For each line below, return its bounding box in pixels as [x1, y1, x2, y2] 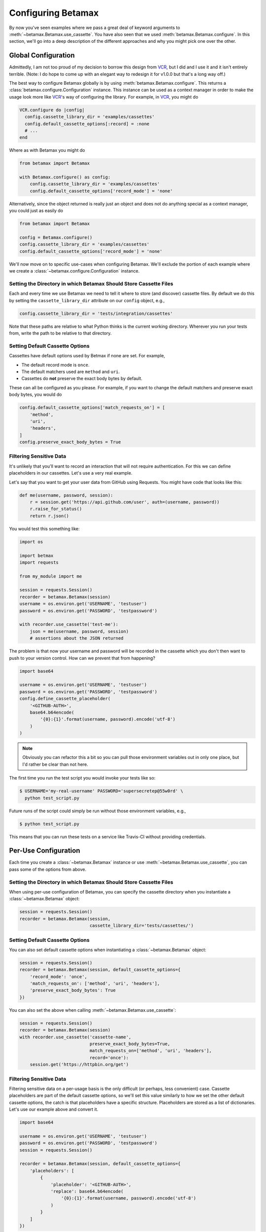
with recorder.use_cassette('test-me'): [19, 621, 118, 627]
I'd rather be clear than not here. [22, 761, 88, 767]
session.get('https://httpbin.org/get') [30, 1062, 129, 1067]
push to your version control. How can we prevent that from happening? [9, 655, 155, 661]
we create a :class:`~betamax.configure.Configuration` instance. [9, 268, 140, 274]
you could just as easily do [9, 207, 64, 214]
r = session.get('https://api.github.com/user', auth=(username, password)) [30, 499, 220, 505]
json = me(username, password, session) [30, 628, 129, 634]
